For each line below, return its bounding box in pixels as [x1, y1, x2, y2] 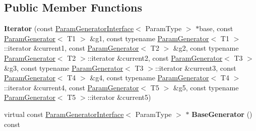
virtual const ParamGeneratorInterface [4, 108, 124, 119]
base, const [199, 23, 233, 34]
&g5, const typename [173, 82, 239, 92]
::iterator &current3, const [155, 62, 236, 73]
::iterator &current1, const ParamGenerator [4, 43, 139, 53]
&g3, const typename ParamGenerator [4, 62, 123, 73]
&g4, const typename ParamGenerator [90, 72, 209, 83]
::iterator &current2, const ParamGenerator [87, 52, 223, 63]
